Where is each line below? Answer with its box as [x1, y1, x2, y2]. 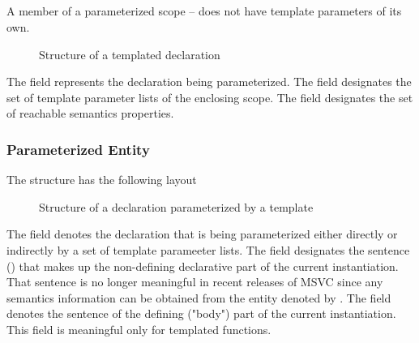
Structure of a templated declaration [39, 45, 220, 62]
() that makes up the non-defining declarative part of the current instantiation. [6, 257, 399, 274]
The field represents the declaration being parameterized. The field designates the [6, 73, 412, 90]
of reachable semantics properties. [6, 105, 174, 122]
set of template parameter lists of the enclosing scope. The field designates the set [6, 88, 413, 105]
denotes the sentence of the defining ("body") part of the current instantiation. [6, 305, 396, 322]
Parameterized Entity [6, 139, 150, 159]
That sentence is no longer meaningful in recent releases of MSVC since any [6, 273, 383, 290]
